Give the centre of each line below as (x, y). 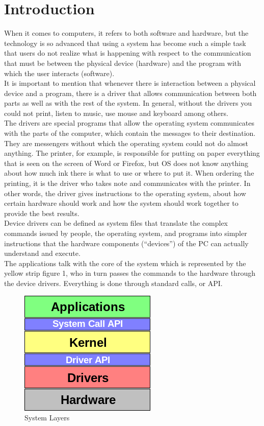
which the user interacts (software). (59, 73)
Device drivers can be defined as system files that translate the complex (116, 223)
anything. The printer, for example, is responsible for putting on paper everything (132, 153)
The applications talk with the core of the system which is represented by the (125, 263)
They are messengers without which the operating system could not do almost (126, 143)
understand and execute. (42, 253)
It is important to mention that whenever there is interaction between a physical (130, 83)
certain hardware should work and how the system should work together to (121, 203)
